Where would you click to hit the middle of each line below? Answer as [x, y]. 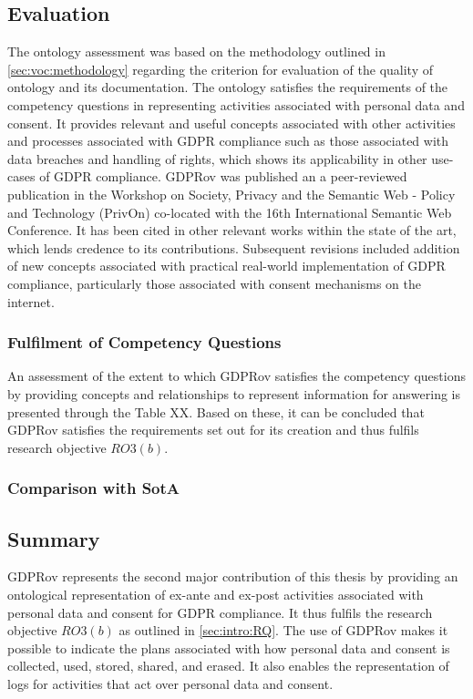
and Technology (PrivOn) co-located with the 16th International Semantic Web [230, 212]
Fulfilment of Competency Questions [144, 342]
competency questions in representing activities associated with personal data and [236, 104]
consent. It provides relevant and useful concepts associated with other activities [231, 123]
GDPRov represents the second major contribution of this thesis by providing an [233, 576]
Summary [54, 538]
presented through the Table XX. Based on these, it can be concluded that [216, 411]
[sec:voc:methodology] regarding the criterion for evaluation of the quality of [220, 69]
